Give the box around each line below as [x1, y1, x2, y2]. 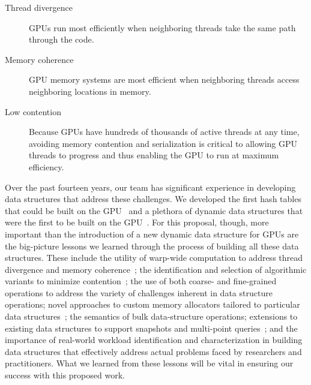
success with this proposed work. [5, 369, 125, 381]
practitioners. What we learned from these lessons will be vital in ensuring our [5, 357, 294, 369]
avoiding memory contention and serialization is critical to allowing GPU [29, 137, 298, 149]
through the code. [29, 33, 94, 46]
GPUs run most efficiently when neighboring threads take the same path [29, 21, 296, 34]
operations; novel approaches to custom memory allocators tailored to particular [5, 298, 300, 311]
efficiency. [29, 160, 64, 173]
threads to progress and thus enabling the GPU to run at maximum [29, 149, 279, 161]
